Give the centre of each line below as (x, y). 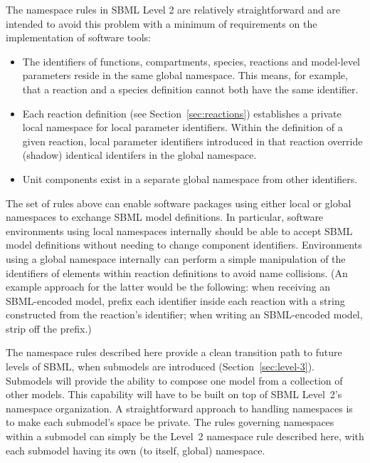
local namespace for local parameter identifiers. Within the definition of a (183, 127)
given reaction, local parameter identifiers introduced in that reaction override (192, 141)
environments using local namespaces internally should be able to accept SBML (179, 230)
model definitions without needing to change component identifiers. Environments (184, 245)
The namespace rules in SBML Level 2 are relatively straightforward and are (173, 9)
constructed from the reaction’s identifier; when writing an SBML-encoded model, (184, 314)
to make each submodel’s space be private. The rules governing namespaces (170, 422)
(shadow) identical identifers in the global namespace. (139, 155)
